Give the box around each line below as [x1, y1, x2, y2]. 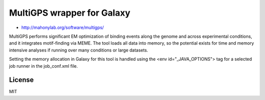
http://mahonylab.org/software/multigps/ [21, 25, 104, 30]
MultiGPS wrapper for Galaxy [9, 7, 131, 18]
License [9, 76, 34, 84]
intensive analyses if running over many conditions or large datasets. [9, 47, 148, 53]
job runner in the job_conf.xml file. [9, 63, 78, 69]
